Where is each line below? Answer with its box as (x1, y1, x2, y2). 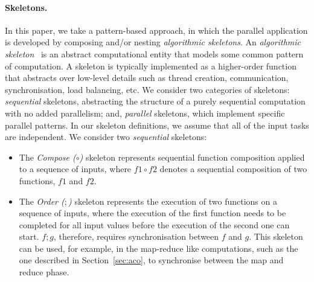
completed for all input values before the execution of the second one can (19, 218, 290, 231)
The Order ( (19, 194, 65, 207)
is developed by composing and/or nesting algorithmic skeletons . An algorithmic (5, 36, 301, 48)
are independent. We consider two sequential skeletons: (5, 130, 207, 143)
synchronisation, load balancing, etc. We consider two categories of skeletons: (5, 83, 290, 95)
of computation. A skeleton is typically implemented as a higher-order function (5, 59, 296, 72)
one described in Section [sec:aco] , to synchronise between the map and (19, 254, 284, 266)
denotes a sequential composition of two (159, 162, 307, 175)
